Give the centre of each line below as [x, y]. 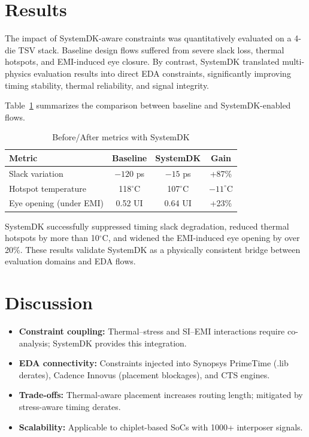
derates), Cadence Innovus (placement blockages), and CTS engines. [144, 374]
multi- [293, 61]
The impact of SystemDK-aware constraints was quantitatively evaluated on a [148, 38]
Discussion [49, 302]
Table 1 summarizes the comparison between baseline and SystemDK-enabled [148, 105]
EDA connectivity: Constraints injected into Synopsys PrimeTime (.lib [154, 363]
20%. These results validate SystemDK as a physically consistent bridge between [153, 249]
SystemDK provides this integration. [120, 343]
